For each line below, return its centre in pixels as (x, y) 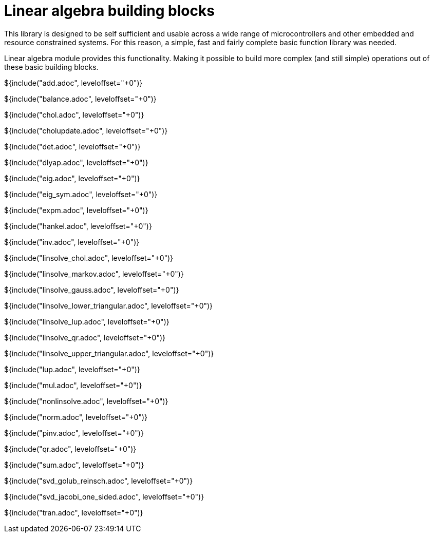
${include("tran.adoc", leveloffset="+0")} (74, 512)
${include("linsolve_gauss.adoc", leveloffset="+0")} (92, 290)
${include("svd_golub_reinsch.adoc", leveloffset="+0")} (99, 481)
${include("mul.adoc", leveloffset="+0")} (73, 385)
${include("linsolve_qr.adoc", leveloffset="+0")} (85, 337)
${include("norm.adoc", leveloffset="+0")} (76, 417)
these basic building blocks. (51, 67)
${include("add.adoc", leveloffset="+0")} (73, 83)
